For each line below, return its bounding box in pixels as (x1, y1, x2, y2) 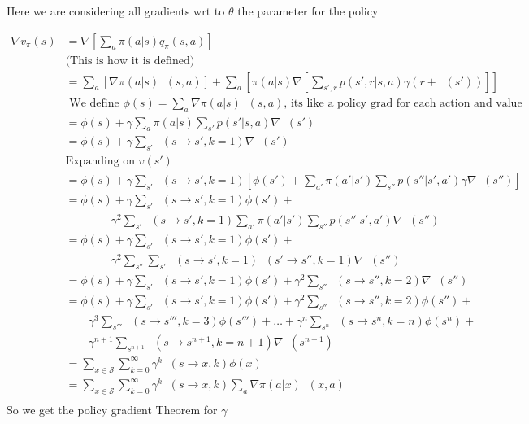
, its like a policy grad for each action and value (284, 97, 522, 109)
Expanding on (65, 155, 136, 168)
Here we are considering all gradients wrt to (7, 2, 225, 19)
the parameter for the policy (237, 2, 379, 19)
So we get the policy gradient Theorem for (7, 401, 218, 418)
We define (69, 97, 119, 109)
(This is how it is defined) (65, 55, 195, 67)
